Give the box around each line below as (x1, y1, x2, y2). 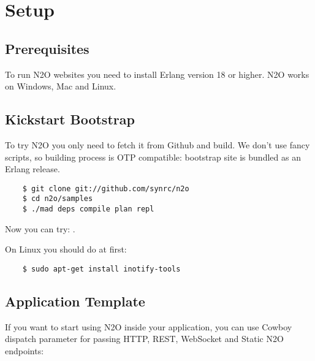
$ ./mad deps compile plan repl (22, 205, 154, 214)
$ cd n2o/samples (22, 194, 93, 203)
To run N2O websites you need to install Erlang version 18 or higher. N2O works (5, 67, 309, 80)
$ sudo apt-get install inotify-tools (22, 264, 181, 273)
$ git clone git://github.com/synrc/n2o (22, 184, 189, 193)
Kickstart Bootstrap (5, 110, 135, 129)
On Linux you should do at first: (5, 243, 127, 256)
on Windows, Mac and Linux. (5, 80, 116, 93)
